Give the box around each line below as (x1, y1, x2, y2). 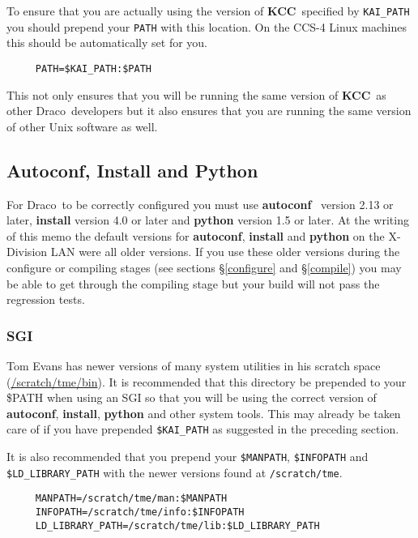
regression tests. (6, 291, 85, 308)
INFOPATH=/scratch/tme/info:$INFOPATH (35, 506, 245, 518)
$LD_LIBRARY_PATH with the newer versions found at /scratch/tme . (6, 463, 343, 480)
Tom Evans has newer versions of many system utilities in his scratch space (6, 357, 381, 374)
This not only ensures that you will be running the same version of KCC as (6, 86, 386, 103)
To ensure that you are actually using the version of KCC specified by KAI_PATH (6, 2, 410, 19)
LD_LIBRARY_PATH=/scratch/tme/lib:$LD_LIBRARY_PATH (35, 519, 320, 532)
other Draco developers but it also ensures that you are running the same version (6, 102, 412, 119)
